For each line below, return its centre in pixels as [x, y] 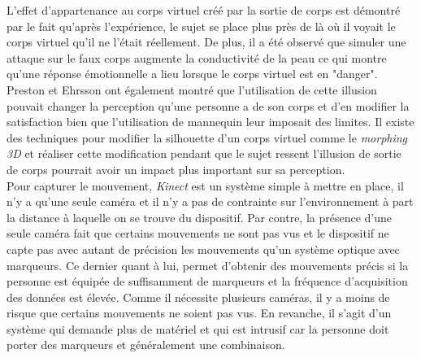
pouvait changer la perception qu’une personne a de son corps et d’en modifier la [208, 105]
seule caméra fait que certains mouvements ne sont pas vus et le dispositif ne [198, 233]
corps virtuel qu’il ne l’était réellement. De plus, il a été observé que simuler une [206, 42]
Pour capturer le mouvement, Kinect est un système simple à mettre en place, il [205, 185]
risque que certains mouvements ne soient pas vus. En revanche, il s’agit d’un [199, 313]
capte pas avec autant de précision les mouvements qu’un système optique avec [203, 249]
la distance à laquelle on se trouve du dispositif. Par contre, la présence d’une [200, 217]
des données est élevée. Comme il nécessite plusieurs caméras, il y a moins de [198, 297]
